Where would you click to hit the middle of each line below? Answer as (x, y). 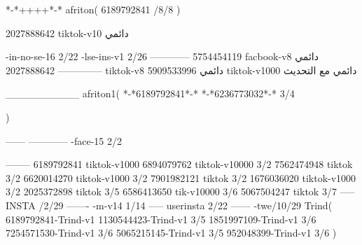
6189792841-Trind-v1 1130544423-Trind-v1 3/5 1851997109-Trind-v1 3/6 (161, 219)
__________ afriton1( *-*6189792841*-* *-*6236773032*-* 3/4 (150, 93)
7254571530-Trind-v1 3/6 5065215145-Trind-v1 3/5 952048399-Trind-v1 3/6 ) (171, 233)
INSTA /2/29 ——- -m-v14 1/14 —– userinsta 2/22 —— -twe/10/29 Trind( (169, 205)
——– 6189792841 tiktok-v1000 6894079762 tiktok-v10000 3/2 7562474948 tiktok (179, 164)
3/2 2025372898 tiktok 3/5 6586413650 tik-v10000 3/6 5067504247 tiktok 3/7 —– (180, 191)
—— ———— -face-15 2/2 (64, 140)
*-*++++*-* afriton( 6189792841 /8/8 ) (93, 9)
